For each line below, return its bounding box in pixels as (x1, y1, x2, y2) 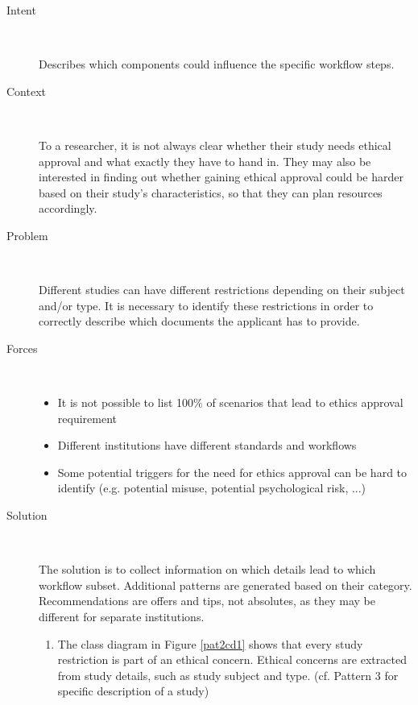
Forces (6, 339, 38, 356)
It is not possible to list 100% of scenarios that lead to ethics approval (57, 394, 404, 411)
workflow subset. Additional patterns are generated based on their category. (39, 576, 412, 593)
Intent (6, 2, 36, 18)
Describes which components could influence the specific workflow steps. (39, 56, 395, 73)
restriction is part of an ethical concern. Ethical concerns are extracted (57, 651, 407, 668)
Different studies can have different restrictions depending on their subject (39, 281, 405, 298)
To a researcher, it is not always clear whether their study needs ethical (39, 136, 391, 153)
